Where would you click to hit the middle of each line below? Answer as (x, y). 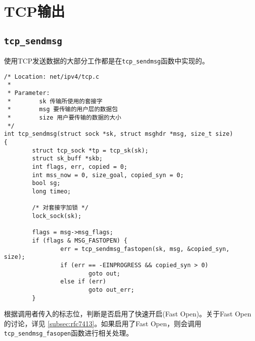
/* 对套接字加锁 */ (60, 208)
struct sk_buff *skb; (67, 159)
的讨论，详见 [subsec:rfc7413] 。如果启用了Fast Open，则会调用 (103, 323)
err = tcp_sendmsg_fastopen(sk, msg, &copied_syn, (145, 249)
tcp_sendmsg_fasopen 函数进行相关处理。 (69, 333)
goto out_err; (111, 290)
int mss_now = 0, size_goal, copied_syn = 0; (108, 175)
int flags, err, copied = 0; (80, 167)
